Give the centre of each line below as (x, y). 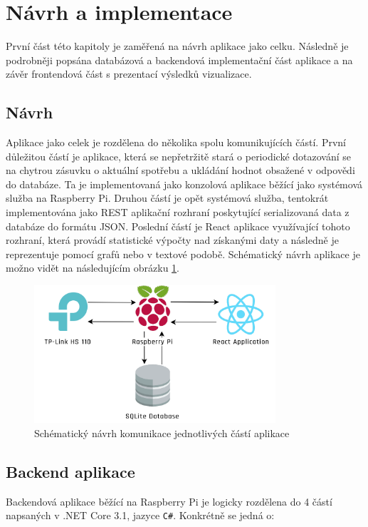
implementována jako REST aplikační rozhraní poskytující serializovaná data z (178, 212)
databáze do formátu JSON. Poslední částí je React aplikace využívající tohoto (178, 226)
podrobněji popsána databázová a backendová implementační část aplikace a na (179, 60)
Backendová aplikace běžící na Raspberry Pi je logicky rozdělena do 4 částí (169, 501)
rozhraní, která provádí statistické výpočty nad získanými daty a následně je (172, 240)
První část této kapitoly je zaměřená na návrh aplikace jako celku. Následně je (177, 46)
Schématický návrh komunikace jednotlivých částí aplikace (162, 433)
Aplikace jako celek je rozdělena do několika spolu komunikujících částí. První (176, 142)
